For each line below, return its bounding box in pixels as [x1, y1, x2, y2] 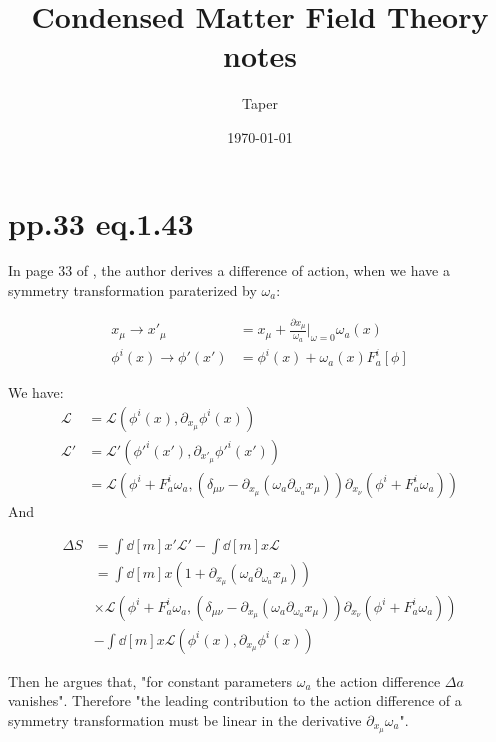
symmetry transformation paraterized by [8, 280, 257, 301]
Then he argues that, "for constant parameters [8, 670, 293, 691]
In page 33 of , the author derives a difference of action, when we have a [8, 260, 450, 281]
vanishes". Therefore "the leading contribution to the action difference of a [8, 690, 462, 711]
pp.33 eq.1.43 [8, 202, 194, 243]
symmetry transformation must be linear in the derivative [8, 709, 362, 730]
